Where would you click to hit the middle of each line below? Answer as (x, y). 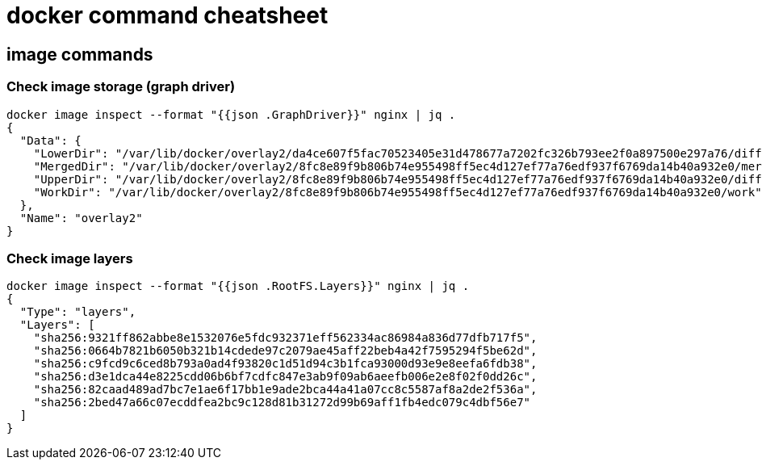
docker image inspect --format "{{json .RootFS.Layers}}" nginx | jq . (238, 286)
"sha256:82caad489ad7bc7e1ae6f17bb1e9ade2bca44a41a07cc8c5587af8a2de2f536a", (285, 390)
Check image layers (70, 258)
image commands (80, 54)
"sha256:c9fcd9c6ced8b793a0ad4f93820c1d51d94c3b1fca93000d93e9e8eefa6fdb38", (285, 364)
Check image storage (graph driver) (121, 87)
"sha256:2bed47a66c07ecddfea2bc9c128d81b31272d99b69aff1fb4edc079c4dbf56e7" (282, 403)
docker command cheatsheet (167, 15)
